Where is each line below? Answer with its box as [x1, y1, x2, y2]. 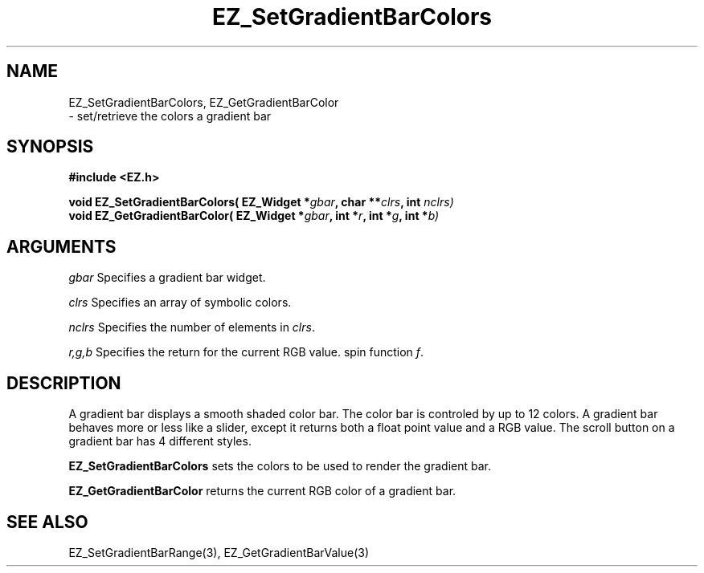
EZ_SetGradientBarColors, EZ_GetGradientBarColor [68, 95, 339, 109]
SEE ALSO [6, 511, 88, 532]
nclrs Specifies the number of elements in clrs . [68, 320, 315, 335]
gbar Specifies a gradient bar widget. [68, 270, 266, 285]
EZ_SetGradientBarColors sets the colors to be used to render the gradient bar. [68, 459, 491, 473]
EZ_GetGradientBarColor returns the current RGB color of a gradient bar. [68, 484, 456, 498]
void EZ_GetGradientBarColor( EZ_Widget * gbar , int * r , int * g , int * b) [68, 209, 440, 223]
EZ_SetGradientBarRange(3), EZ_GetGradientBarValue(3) [68, 545, 370, 559]
